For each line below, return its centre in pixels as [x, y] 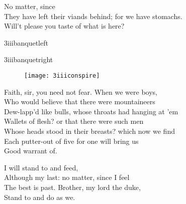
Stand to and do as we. [40, 197]
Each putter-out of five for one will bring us [71, 141]
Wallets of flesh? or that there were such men [74, 121]
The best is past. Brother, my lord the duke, [72, 187]
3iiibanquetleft [26, 42]
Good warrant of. [31, 151]
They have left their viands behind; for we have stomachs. [93, 16]
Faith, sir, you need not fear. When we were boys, [81, 91]
